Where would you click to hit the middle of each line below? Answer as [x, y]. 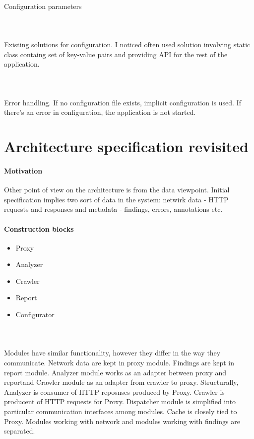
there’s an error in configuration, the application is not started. [100, 112]
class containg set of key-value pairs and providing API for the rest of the [116, 54]
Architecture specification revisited [126, 146]
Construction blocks [39, 228]
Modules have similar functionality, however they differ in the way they [112, 353]
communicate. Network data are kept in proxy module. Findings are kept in [119, 363]
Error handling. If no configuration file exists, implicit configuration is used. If [123, 102]
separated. [20, 431]
